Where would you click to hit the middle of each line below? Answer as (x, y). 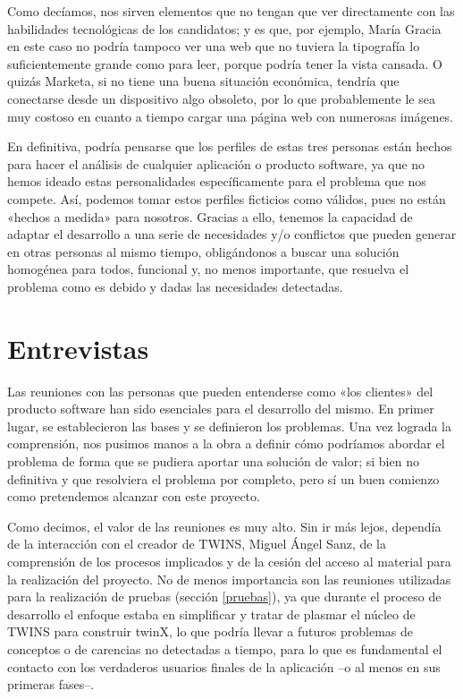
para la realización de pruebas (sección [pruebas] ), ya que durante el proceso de (224, 597)
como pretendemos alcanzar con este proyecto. (134, 496)
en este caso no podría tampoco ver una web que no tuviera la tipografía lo (214, 46)
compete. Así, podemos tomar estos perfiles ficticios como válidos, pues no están (227, 198)
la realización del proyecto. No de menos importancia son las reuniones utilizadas (229, 579)
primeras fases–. (51, 684)
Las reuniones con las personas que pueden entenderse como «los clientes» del (220, 391)
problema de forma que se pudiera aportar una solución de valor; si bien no (213, 461)
